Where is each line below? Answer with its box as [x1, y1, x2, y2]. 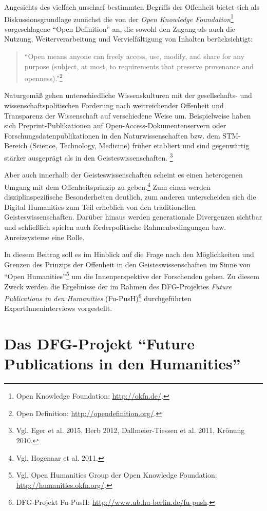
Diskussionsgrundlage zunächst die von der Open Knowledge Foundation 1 [4, 12, 234, 24]
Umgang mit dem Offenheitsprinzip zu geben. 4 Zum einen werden [4, 180, 211, 192]
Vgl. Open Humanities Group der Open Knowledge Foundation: [16, 469, 217, 480]
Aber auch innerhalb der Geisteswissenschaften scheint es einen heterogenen [4, 169, 243, 180]
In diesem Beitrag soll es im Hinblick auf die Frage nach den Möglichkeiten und [4, 249, 254, 260]
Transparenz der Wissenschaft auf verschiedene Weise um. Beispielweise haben [4, 110, 251, 121]
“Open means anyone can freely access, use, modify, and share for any [24, 51, 245, 62]
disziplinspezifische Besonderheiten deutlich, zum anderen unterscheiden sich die [4, 191, 256, 202]
